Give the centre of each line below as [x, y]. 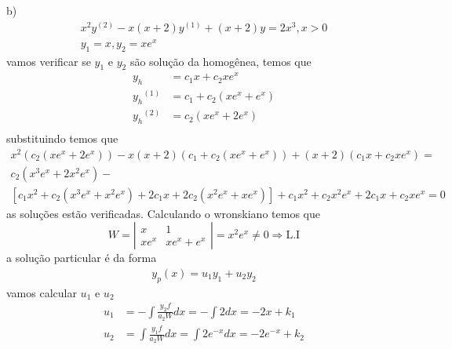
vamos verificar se [49, 61]
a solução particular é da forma [82, 258]
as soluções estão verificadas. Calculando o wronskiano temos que [163, 213]
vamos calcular [42, 292]
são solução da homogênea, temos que [221, 61]
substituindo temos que [62, 138]
